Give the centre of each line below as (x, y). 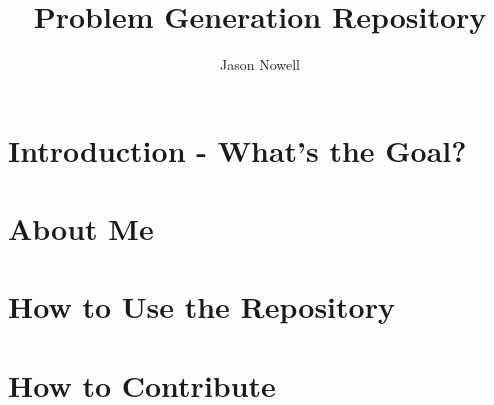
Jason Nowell (260, 64)
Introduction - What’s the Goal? (237, 149)
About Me (81, 228)
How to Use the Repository (201, 306)
